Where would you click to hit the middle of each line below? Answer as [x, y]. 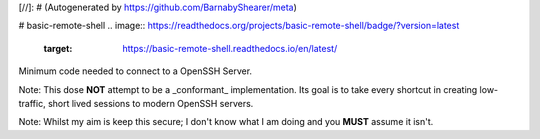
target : [58, 48]
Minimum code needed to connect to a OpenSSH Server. [135, 71]
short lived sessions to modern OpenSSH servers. [150, 103]
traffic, [32, 103]
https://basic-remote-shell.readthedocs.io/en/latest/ [230, 48]
